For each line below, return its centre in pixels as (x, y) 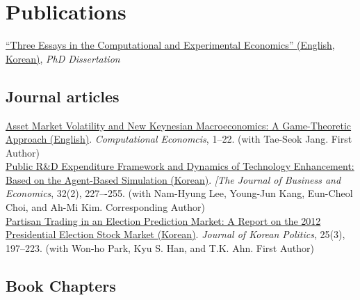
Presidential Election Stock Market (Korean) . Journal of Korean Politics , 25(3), (175, 234)
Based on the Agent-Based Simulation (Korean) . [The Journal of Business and (173, 179)
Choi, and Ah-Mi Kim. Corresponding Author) (105, 207)
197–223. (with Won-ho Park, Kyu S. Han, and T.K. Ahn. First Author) (160, 247)
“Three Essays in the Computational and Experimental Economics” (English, (170, 45)
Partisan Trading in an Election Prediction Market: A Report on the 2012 (163, 220)
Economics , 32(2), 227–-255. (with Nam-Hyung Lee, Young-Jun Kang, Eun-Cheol (179, 193)
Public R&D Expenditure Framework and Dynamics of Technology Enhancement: (180, 166)
